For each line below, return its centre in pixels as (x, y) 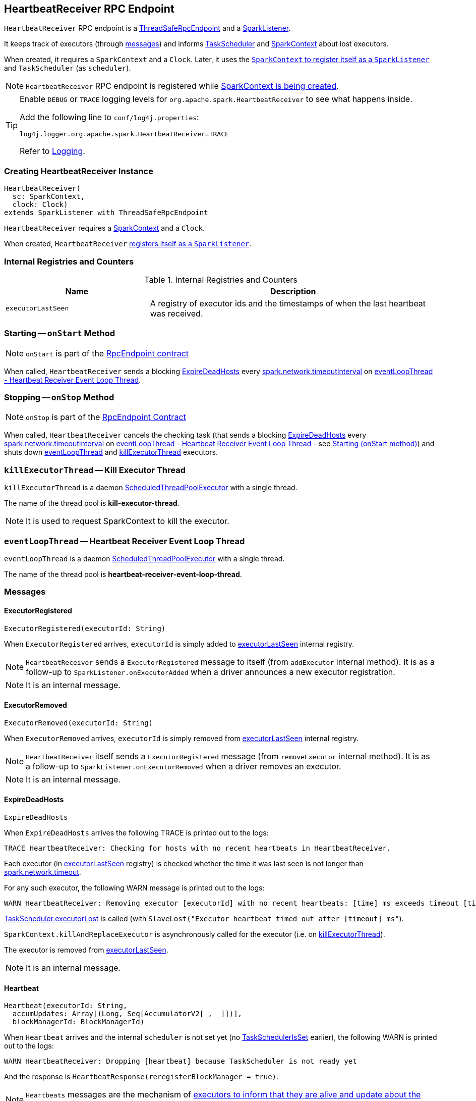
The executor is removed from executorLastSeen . (86, 950)
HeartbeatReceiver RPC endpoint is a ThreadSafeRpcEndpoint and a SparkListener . (147, 28)
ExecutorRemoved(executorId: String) (79, 723)
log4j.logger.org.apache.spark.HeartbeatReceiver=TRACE (124, 134)
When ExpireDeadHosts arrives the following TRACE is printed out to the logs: (136, 832)
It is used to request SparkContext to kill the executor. (128, 521)
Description (293, 291)
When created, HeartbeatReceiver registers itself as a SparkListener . (128, 244)
